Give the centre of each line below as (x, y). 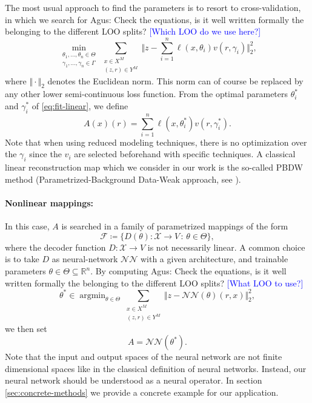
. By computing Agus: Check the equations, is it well (188, 271)
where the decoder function (55, 247)
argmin (93, 295)
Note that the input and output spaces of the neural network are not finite (144, 357)
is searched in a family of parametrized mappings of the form (175, 226)
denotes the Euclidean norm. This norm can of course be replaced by (175, 80)
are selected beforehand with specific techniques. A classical (185, 154)
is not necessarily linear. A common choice (226, 247)
